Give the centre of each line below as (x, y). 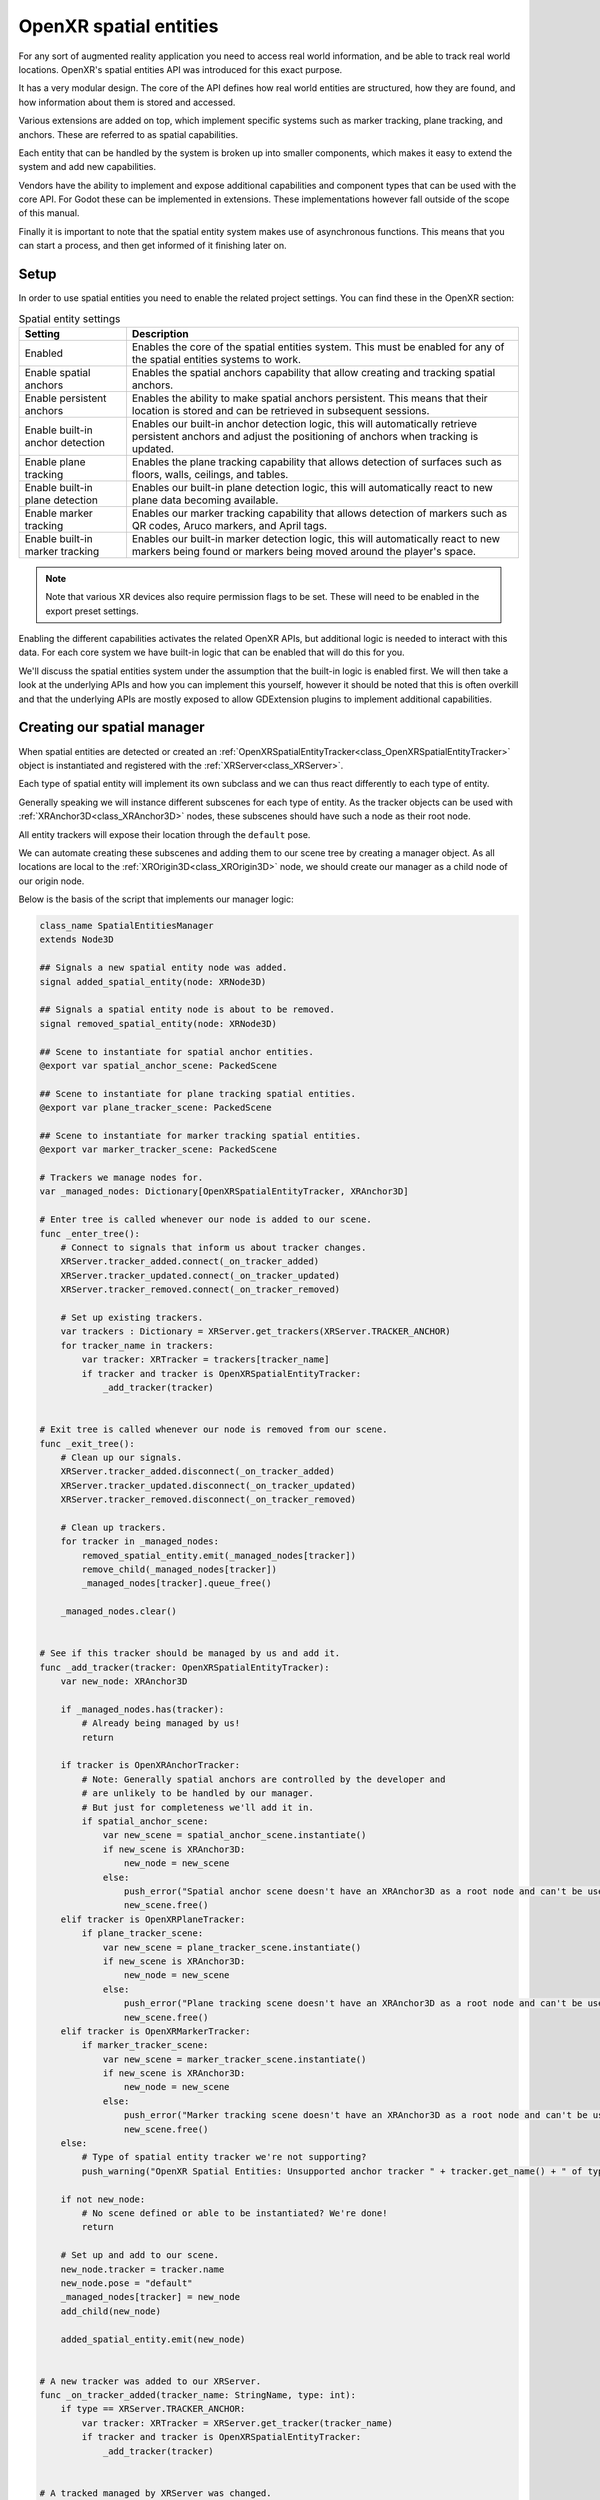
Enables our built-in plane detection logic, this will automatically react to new (312, 487)
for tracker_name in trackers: (137, 1345)
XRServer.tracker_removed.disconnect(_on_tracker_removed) (208, 1499)
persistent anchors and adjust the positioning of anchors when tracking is (305, 436)
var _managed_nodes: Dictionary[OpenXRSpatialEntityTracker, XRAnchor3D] (224, 1191)
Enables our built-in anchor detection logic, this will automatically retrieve (304, 423)
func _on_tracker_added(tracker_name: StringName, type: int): (198, 2395)
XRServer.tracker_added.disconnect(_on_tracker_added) (197, 1471)
